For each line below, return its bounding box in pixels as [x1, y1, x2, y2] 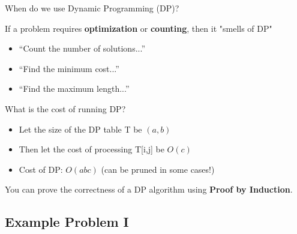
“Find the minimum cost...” [19, 62, 119, 74]
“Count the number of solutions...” [19, 42, 146, 55]
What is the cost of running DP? [5, 102, 126, 115]
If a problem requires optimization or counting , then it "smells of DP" [5, 22, 272, 34]
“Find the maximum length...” [19, 82, 130, 95]
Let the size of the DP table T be [19, 122, 142, 135]
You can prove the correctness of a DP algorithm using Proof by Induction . [5, 183, 293, 196]
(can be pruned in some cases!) [101, 163, 215, 175]
